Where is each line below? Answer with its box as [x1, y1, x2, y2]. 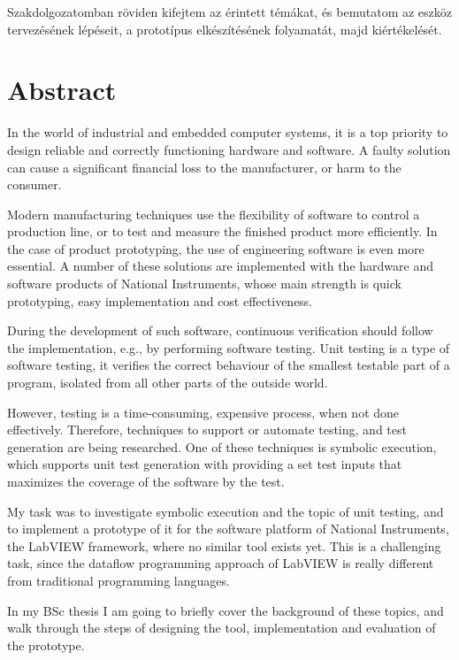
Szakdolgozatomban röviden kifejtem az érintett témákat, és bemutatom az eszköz [7, 3, 453, 20]
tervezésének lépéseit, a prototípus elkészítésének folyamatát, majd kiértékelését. [7, 19, 442, 38]
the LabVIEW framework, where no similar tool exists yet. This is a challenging [7, 536, 441, 555]
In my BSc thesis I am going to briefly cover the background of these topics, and [7, 601, 444, 619]
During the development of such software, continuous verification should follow [7, 321, 433, 340]
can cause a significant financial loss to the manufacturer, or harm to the [7, 157, 402, 176]
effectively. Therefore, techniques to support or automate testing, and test [7, 420, 407, 439]
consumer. [7, 175, 62, 194]
